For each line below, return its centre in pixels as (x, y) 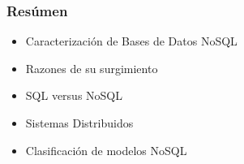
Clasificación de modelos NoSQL (106, 150)
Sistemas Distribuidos (79, 123)
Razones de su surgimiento (92, 68)
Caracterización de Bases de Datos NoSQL (131, 41)
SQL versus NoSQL (74, 95)
